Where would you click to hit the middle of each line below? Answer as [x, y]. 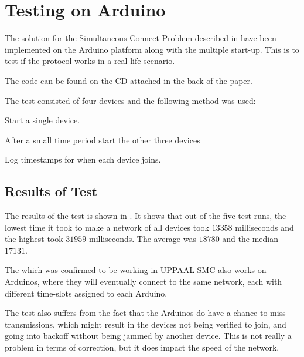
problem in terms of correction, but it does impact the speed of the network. [142, 347]
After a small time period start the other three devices [103, 139]
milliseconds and [264, 227]
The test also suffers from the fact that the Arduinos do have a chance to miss [145, 313]
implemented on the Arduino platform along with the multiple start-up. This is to [152, 49]
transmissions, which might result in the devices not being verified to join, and [146, 324]
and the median [250, 239]
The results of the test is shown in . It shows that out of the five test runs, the [146, 216]
